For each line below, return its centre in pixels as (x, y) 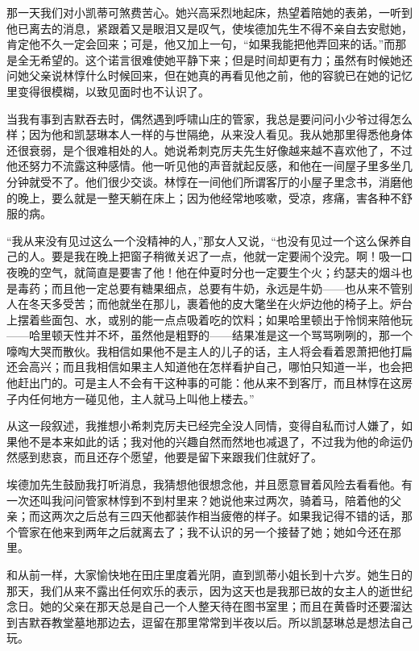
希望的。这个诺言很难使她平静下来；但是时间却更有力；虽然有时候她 (220, 59)
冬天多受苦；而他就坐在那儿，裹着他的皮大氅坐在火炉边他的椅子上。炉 (215, 304)
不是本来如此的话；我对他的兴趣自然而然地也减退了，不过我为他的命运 (215, 441)
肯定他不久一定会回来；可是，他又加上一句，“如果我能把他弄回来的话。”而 (201, 44)
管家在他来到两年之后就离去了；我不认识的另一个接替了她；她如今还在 (203, 531)
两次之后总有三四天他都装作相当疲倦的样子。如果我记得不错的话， (226, 516)
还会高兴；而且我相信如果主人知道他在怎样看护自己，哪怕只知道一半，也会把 (209, 367)
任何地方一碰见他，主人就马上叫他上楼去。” (141, 398)
